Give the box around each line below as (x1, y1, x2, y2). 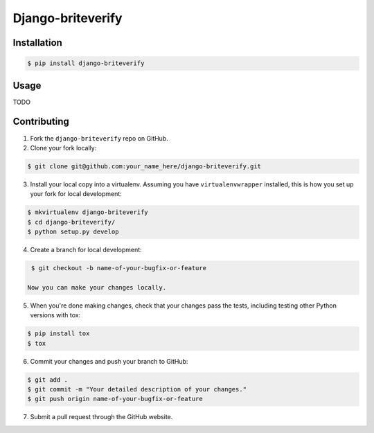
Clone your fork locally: (30, 143, 97, 152)
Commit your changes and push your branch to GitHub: (30, 357, 188, 365)
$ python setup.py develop (27, 228, 119, 236)
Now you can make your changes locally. (27, 283, 166, 291)
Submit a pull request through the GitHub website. (30, 413, 173, 421)
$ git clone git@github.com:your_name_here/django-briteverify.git (27, 162, 262, 170)
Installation (12, 37, 62, 48)
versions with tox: (30, 311, 81, 319)
